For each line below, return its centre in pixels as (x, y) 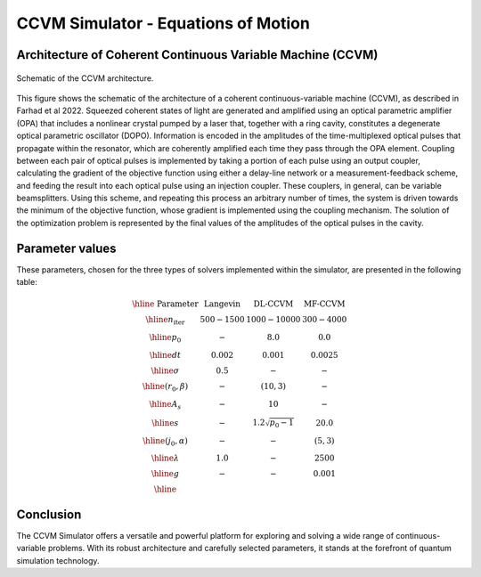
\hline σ (165, 370)
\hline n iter (165, 321)
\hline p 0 (165, 338)
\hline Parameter (166, 304)
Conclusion (49, 514)
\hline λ (165, 458)
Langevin (222, 304)
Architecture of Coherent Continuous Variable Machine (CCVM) (197, 55)
